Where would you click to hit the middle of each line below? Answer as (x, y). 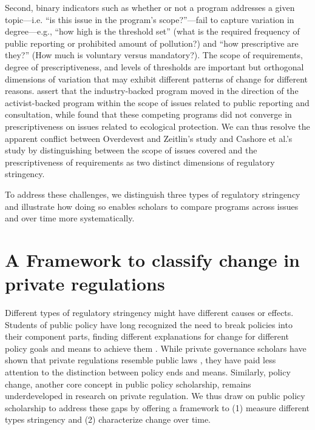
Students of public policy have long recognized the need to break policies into (149, 324)
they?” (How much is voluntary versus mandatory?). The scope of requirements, (154, 55)
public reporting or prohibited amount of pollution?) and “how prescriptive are (152, 43)
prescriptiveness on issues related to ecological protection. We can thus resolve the (157, 126)
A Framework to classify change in (152, 259)
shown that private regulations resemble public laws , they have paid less (141, 360)
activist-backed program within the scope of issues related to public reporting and (157, 102)
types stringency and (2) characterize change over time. (108, 419)
